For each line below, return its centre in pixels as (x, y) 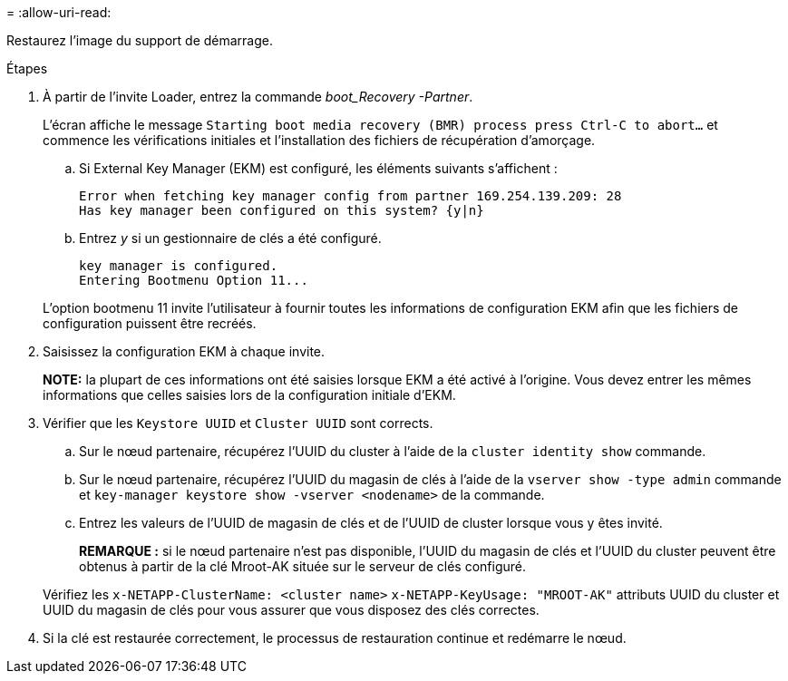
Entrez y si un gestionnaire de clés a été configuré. (230, 238)
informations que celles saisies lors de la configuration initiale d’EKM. (249, 395)
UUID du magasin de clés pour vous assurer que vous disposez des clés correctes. (291, 610)
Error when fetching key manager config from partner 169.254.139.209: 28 (350, 196)
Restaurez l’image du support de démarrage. (140, 40)
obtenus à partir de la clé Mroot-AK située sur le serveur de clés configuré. (303, 566)
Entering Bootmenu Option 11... (194, 280)
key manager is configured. (179, 266)
